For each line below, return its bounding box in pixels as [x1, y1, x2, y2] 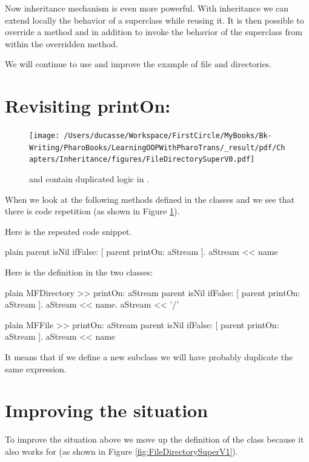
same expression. [5, 362, 67, 375]
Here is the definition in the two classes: [5, 266, 153, 279]
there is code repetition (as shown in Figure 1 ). [5, 205, 180, 217]
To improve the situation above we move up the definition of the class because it [5, 433, 304, 446]
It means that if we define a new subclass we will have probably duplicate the [5, 351, 293, 363]
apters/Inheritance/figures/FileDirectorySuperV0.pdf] [29, 155, 255, 164]
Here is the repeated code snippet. [5, 225, 132, 237]
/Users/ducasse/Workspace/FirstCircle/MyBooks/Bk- [64, 131, 272, 140]
